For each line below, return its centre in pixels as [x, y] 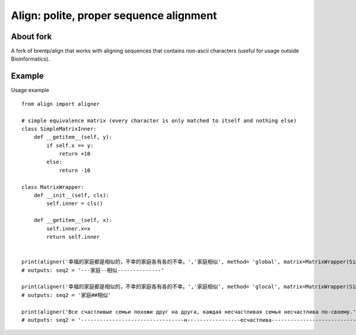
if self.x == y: [70, 145]
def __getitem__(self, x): [73, 220]
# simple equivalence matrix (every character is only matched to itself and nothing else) [159, 121]
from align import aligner [61, 104]
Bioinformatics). [30, 59]
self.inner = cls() [75, 204]
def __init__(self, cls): [71, 195]
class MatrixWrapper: [53, 187]
